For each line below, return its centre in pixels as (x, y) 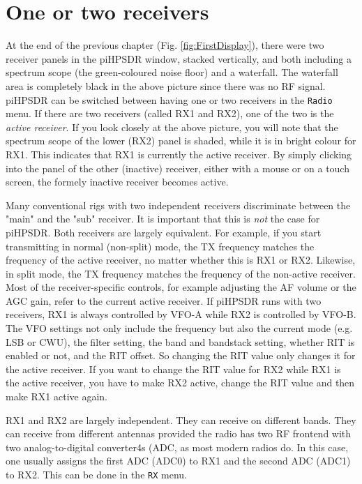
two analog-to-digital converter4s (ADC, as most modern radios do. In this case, (177, 447)
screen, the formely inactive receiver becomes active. (117, 182)
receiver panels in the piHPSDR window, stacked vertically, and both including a (179, 58)
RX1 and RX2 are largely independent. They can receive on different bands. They (181, 419)
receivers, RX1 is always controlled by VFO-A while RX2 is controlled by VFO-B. (181, 314)
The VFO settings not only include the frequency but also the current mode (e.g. (179, 328)
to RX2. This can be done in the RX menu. (96, 474)
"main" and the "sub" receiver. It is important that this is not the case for (163, 219)
